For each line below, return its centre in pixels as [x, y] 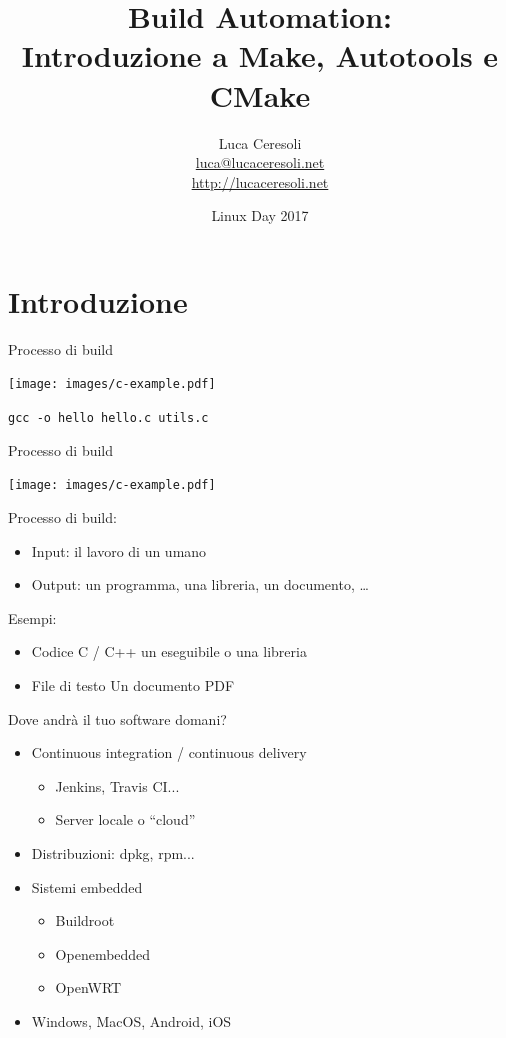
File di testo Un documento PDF [133, 684]
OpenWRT [88, 987]
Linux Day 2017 [260, 215]
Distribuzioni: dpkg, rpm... [113, 852]
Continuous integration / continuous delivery [169, 752]
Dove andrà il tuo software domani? [117, 718]
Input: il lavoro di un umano [119, 550]
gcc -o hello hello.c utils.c [108, 418]
